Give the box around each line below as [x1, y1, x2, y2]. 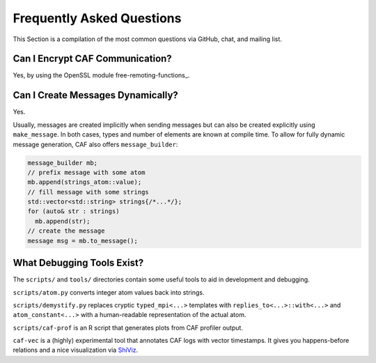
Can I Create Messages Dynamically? [13, 89, 179, 101]
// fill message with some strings [27, 188, 149, 196]
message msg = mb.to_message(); [27, 237, 139, 245]
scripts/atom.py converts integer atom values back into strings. [13, 288, 205, 296]
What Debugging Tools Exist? [13, 257, 144, 269]
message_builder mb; [27, 159, 97, 167]
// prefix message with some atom [27, 168, 146, 176]
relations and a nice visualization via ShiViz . [13, 346, 139, 355]
